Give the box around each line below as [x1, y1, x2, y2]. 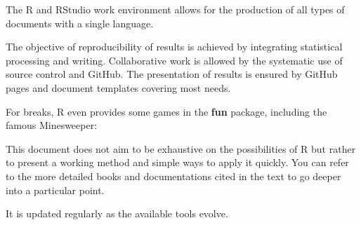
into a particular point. [6, 182, 105, 197]
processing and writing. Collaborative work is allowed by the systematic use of [6, 53, 343, 67]
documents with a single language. [6, 15, 154, 30]
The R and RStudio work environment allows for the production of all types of [6, 2, 345, 16]
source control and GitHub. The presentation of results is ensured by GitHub [6, 67, 338, 81]
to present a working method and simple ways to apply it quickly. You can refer [6, 155, 349, 170]
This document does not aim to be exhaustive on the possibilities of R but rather [6, 141, 356, 156]
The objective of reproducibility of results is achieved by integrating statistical [6, 39, 343, 54]
